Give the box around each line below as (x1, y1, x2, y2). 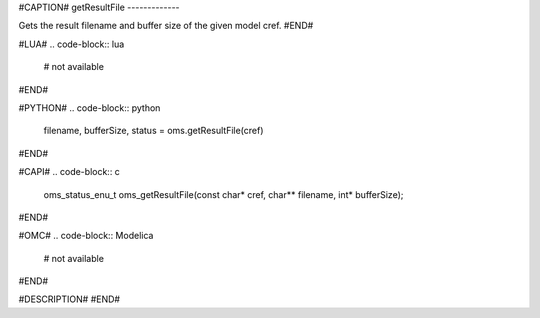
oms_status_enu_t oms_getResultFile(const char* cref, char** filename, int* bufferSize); (43, 188, 404, 200)
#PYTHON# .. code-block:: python (18, 101, 161, 114)
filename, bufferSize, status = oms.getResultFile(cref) (43, 125, 264, 137)
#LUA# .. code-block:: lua (18, 38, 125, 50)
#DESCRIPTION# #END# (18, 293, 120, 305)
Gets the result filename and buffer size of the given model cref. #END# (18, 20, 314, 32)
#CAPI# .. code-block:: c (18, 166, 120, 178)
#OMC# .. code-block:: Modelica (18, 230, 154, 242)
